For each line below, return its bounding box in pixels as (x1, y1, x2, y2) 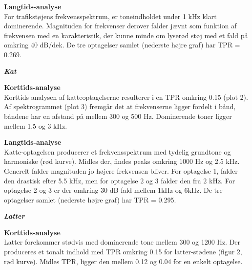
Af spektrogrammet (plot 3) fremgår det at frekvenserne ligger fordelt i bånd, (4, 101, 236, 112)
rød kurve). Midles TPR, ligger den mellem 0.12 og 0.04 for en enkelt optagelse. (4, 256, 243, 266)
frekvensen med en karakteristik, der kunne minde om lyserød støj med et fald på (4, 30, 248, 40)
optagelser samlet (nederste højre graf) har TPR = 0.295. (4, 194, 176, 204)
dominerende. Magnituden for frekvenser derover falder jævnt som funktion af (4, 21, 237, 31)
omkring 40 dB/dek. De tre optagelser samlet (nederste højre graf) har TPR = (4, 40, 240, 50)
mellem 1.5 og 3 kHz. (4, 120, 67, 131)
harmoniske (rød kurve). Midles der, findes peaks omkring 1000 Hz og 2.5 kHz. (4, 156, 240, 166)
